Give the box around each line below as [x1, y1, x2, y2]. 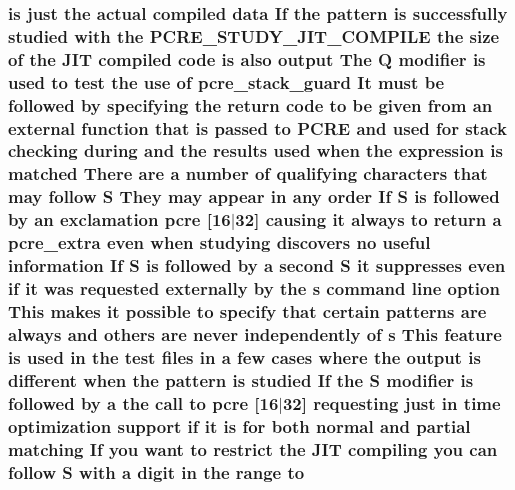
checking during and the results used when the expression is [8, 138, 504, 163]
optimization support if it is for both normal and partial [8, 413, 471, 438]
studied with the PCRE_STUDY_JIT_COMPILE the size [8, 23, 500, 48]
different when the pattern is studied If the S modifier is [8, 367, 474, 392]
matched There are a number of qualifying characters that [8, 161, 488, 186]
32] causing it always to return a [235, 207, 502, 232]
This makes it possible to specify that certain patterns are [8, 298, 487, 323]
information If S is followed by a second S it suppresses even [8, 253, 506, 278]
